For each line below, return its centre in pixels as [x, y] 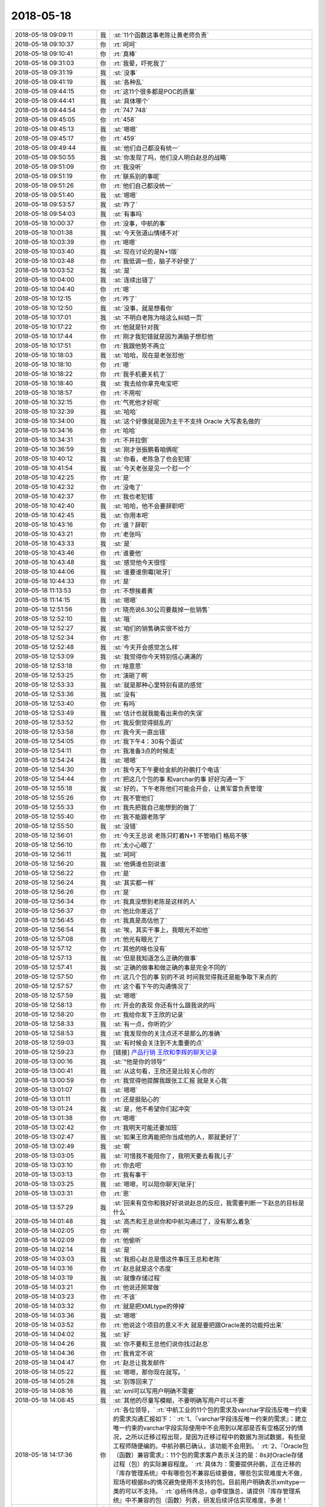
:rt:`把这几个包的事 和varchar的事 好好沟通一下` [180, 779]
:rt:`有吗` [125, 703]
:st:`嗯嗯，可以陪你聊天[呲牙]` [155, 1184]
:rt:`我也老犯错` [134, 496]
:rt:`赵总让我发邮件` [140, 1362]
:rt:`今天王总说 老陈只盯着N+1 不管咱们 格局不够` [181, 835]
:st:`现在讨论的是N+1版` [146, 251]
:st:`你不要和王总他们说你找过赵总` [162, 1344]
